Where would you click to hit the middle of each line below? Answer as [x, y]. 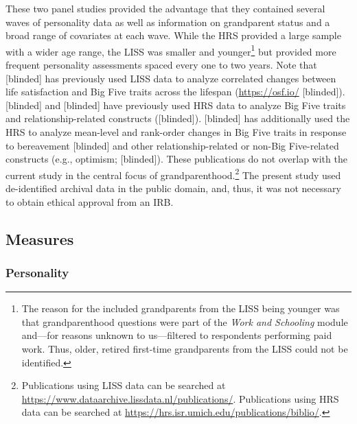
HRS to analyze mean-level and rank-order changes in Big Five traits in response [176, 132]
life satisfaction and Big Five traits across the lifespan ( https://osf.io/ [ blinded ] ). [175, 92]
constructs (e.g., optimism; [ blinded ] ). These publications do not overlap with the [176, 159]
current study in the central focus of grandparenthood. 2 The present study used [173, 174]
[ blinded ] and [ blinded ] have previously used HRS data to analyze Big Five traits [176, 105]
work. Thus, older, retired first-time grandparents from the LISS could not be [185, 349]
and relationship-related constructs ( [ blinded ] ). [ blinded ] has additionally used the [178, 118]
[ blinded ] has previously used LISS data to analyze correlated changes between [171, 78]
